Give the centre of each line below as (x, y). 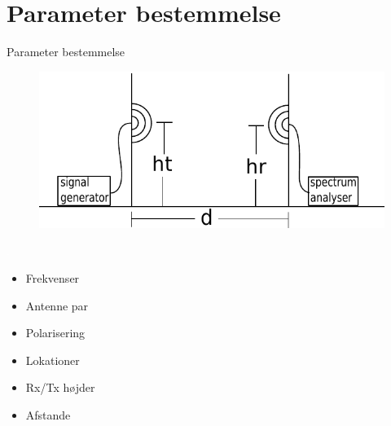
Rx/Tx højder (60, 387)
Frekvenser (53, 277)
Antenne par (57, 305)
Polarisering (55, 333)
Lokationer (53, 360)
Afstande (48, 414)
